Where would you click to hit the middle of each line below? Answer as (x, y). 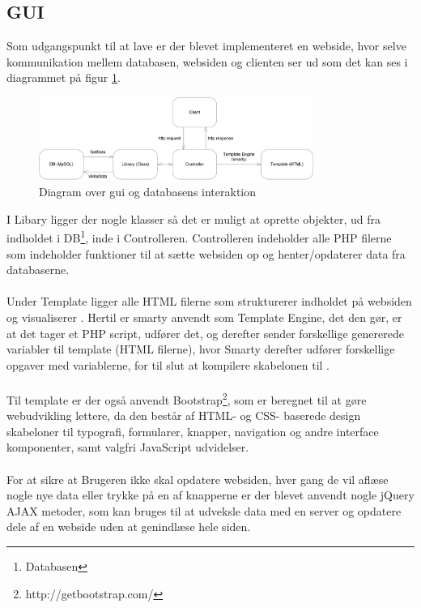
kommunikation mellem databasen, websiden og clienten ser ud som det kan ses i (207, 61)
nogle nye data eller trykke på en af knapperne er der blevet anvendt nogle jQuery (210, 495)
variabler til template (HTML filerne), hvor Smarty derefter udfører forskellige (201, 349)
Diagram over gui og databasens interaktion (148, 192)
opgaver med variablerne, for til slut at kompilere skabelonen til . (168, 364)
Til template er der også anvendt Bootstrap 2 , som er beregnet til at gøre (187, 398)
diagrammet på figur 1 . (64, 77)
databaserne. (38, 270)
